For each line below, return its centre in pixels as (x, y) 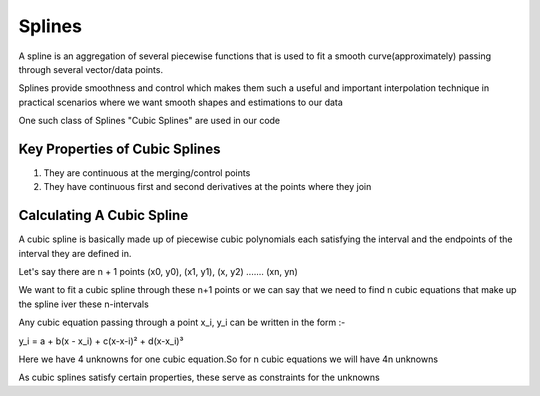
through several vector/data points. (91, 69)
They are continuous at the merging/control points (147, 173)
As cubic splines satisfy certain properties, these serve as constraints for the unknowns (199, 377)
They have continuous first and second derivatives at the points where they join (207, 187)
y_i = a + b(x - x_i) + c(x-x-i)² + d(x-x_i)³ (101, 341)
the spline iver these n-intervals (83, 304)
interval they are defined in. (75, 253)
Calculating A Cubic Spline (103, 215)
